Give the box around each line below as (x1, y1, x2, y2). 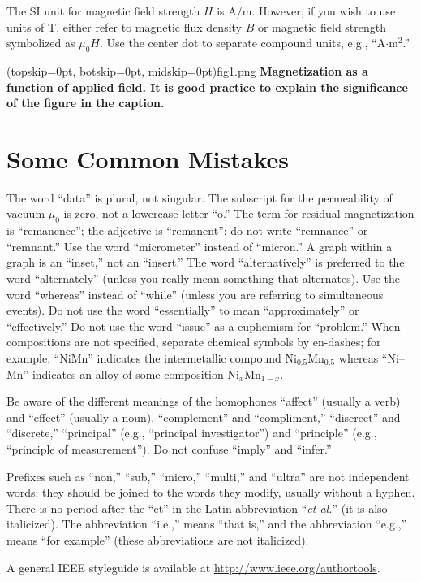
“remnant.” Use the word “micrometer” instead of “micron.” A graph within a (6, 237, 393, 254)
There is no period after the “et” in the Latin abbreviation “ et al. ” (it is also (6, 499, 388, 516)
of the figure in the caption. (6, 94, 165, 111)
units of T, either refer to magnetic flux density (6, 18, 242, 35)
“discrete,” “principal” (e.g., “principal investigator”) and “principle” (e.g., (6, 424, 377, 441)
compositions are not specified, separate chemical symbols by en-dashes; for (6, 333, 381, 350)
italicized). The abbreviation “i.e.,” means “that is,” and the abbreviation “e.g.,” (6, 515, 407, 532)
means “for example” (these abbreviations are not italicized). (6, 531, 309, 548)
